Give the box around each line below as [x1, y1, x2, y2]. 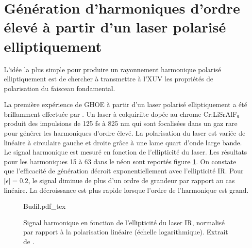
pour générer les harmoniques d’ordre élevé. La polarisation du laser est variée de [4, 128, 246, 138]
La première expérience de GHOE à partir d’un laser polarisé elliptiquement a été [4, 99, 248, 109]
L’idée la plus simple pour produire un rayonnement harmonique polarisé [4, 64, 221, 74]
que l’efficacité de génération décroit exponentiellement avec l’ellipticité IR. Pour [4, 166, 244, 176]
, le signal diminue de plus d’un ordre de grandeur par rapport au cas [28, 175, 235, 186]
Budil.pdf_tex [23, 201, 66, 211]
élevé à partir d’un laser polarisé [4, 17, 226, 37]
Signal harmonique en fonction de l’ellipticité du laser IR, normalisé [23, 217, 225, 227]
